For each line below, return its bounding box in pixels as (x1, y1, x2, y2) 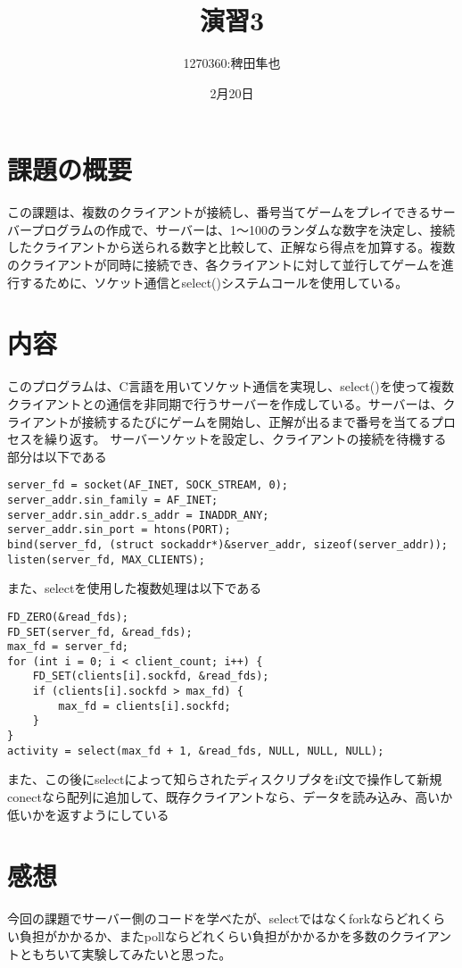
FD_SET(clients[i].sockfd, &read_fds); (32, 670, 269, 683)
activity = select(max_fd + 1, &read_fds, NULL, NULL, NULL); (7, 744, 384, 757)
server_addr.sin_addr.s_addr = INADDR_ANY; (7, 508, 269, 522)
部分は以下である (7, 446, 107, 465)
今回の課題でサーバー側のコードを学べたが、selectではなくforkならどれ (7, 909, 421, 928)
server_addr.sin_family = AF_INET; (7, 493, 219, 506)
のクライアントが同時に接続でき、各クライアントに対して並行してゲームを (7, 255, 441, 274)
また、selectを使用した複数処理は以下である (7, 579, 262, 597)
